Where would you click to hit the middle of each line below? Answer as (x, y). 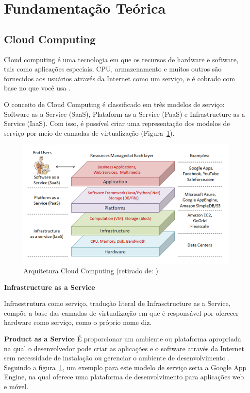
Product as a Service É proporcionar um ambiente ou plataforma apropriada (123, 338)
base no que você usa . (37, 88)
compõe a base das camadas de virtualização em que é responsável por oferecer (121, 313)
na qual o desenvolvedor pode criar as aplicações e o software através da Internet (124, 348)
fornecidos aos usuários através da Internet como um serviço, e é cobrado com (120, 78)
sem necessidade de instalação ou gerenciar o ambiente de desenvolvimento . (117, 358)
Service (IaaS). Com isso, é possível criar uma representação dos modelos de (117, 123)
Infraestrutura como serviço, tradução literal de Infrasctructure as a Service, (117, 303)
